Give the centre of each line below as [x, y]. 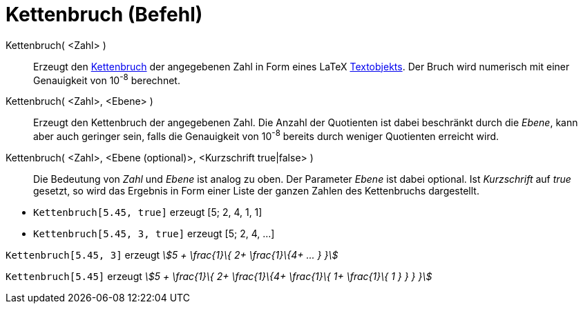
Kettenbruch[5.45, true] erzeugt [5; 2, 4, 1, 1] [148, 212]
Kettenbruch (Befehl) [104, 14]
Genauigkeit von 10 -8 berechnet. [107, 79]
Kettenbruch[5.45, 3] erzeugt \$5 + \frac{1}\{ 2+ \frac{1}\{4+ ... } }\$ [172, 255]
